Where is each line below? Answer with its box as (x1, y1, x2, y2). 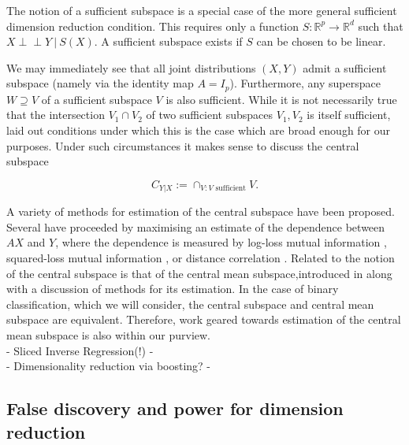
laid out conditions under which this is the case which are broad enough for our (6, 122, 391, 139)
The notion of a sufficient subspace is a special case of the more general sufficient (6, 2, 397, 18)
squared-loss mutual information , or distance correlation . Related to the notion (6, 250, 395, 266)
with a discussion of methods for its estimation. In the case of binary (6, 280, 339, 297)
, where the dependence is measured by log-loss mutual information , (55, 234, 387, 250)
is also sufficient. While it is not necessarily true (165, 91, 397, 107)
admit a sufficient (303, 59, 387, 76)
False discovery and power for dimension (6, 396, 344, 421)
